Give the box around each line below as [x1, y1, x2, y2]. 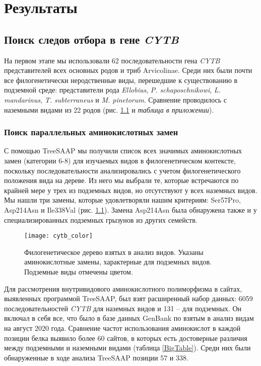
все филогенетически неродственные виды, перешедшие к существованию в [4, 74, 238, 85]
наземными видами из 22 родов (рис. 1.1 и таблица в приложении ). [4, 104, 214, 115]
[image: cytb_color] [24, 232, 93, 240]
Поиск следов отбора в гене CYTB [4, 31, 179, 47]
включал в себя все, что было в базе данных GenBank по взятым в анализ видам [4, 313, 254, 323]
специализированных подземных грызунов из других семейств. [4, 214, 198, 225]
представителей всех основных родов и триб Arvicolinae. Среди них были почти [4, 65, 252, 75]
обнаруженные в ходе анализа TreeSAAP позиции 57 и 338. [4, 352, 188, 362]
